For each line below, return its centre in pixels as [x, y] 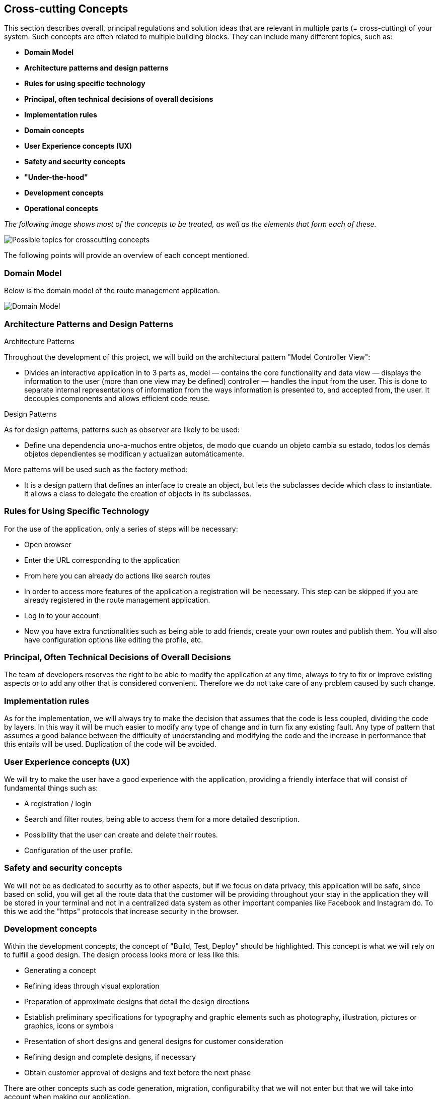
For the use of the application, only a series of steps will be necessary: [121, 529]
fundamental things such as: [51, 788]
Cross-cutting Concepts [66, 9]
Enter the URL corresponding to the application [102, 560]
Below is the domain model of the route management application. [112, 291]
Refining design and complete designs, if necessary [110, 1057]
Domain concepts [54, 131]
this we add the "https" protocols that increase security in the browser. [121, 911]
